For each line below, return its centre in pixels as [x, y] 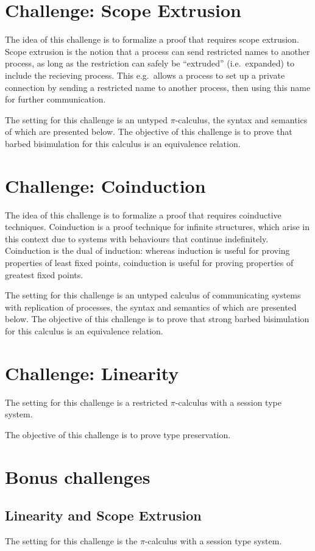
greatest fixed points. [44, 274]
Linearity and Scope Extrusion [103, 515]
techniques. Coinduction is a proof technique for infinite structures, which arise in [157, 227]
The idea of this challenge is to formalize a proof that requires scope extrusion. [152, 39]
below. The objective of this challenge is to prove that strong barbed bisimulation [157, 319]
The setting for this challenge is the [71, 541]
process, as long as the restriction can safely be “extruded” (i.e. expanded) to [150, 63]
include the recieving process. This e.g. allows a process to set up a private [145, 75]
